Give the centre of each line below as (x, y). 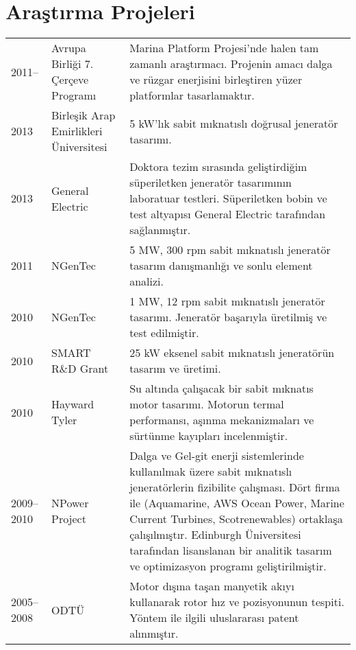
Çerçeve (70, 80)
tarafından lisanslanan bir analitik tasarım (231, 550)
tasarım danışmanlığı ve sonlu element (221, 266)
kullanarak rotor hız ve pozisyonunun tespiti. (237, 602)
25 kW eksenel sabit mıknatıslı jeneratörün (232, 353)
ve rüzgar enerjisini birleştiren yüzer (216, 80)
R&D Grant (80, 369)
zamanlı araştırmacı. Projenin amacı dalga (231, 64)
